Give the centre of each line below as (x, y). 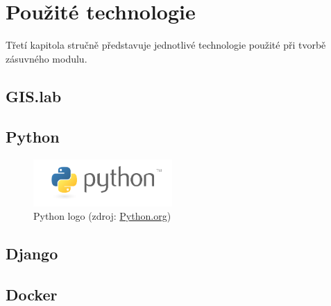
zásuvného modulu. (46, 58)
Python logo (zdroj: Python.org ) (102, 216)
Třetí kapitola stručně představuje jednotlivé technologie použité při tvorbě (166, 45)
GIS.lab (34, 96)
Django (32, 253)
